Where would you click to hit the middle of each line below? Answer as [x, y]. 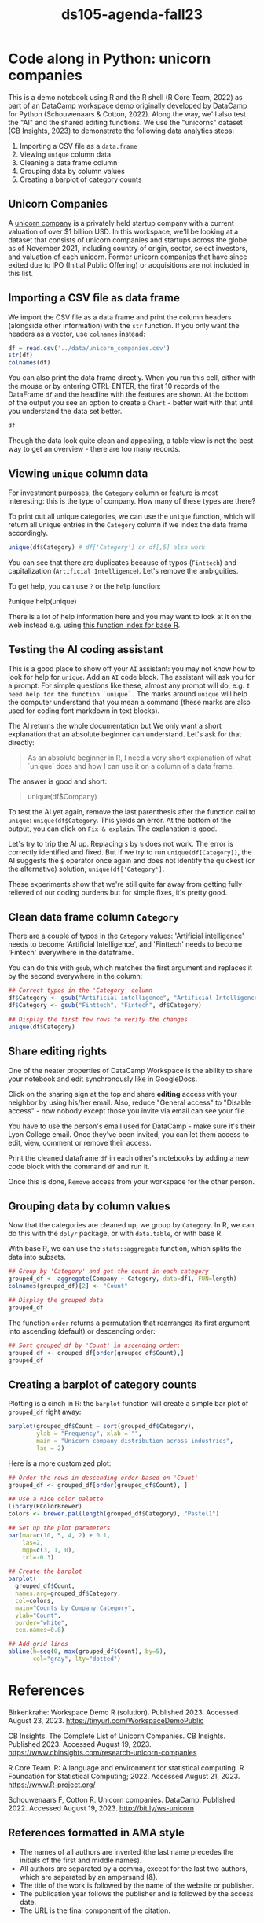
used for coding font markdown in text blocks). [84, 711]
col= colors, [35, 1600]
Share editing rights [58, 1052]
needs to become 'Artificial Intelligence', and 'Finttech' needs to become [125, 944]
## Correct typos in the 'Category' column [81, 991]
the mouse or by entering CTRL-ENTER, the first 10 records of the [114, 386]
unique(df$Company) [62, 796]
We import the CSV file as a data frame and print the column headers [120, 317]
